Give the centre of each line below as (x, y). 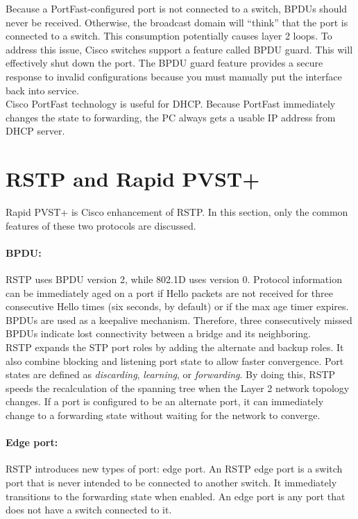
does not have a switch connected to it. (89, 510)
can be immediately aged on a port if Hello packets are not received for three (169, 292)
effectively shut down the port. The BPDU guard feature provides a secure (164, 63)
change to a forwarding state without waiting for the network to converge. (163, 415)
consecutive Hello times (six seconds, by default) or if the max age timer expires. (177, 306)
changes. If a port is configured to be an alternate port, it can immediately (165, 401)
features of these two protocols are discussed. (101, 225)
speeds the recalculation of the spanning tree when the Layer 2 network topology (178, 388)
